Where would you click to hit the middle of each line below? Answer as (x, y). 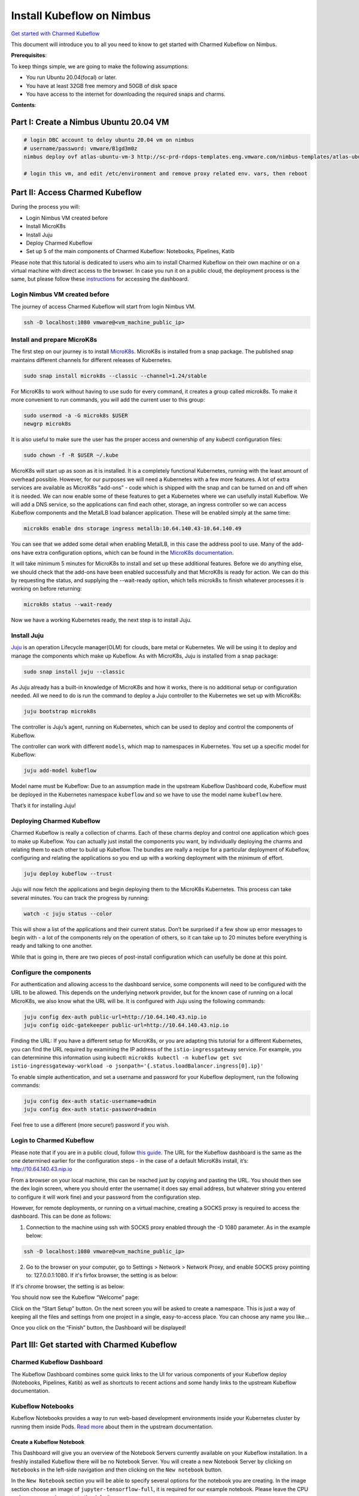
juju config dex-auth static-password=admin (90, 1109)
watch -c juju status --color (68, 913)
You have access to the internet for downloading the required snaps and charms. (126, 94)
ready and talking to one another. (52, 946)
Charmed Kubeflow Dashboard (57, 1363)
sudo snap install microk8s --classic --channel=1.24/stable (115, 376)
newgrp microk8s (48, 424)
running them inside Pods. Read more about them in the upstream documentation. (112, 1427)
